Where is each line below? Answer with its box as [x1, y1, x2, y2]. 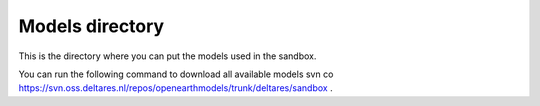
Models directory [18, 15, 165, 37]
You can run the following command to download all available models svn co [18, 68, 334, 80]
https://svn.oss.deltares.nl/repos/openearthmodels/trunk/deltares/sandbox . [18, 82, 334, 94]
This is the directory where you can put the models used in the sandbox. [18, 50, 317, 62]
